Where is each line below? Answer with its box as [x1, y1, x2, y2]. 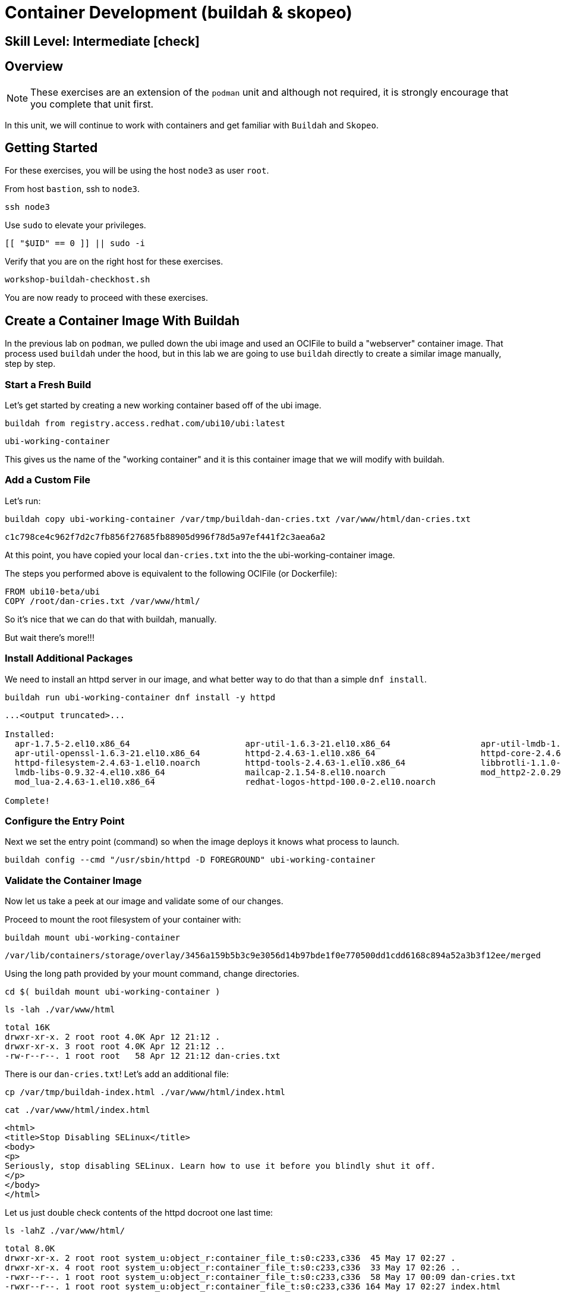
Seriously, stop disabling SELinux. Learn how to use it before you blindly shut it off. [5, 1161, 436, 1171]
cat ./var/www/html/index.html [5, 1105, 150, 1115]
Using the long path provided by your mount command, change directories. [5, 968, 300, 979]
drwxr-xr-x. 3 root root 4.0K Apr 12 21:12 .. [5, 1042, 225, 1052]
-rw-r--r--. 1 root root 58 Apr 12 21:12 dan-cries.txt [5, 1051, 280, 1061]
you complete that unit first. [30, 97, 153, 110]
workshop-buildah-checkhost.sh [5, 275, 150, 285]
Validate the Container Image [5, 874, 142, 886]
